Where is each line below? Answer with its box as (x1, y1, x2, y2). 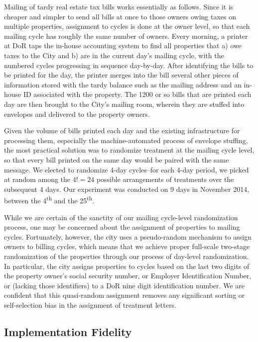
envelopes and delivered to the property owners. (4, 108, 150, 119)
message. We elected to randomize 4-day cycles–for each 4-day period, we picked (4, 164, 249, 174)
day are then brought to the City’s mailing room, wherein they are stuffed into (4, 98, 245, 109)
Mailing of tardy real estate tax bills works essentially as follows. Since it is (4, 1, 234, 11)
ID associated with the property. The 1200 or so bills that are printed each (23, 89, 252, 99)
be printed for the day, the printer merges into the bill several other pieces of (4, 70, 239, 80)
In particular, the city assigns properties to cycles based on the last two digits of (4, 260, 250, 271)
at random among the (4, 174, 71, 184)
